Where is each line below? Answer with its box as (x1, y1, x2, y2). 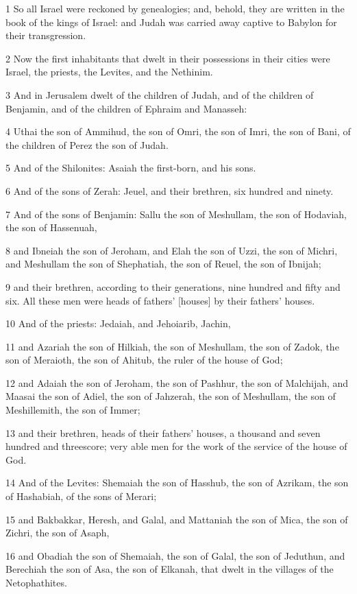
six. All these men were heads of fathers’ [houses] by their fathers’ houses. (5, 293, 315, 307)
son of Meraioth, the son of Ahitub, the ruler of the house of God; (5, 353, 283, 367)
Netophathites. (5, 575, 67, 589)
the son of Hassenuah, (5, 220, 97, 235)
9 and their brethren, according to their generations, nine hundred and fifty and (5, 279, 341, 294)
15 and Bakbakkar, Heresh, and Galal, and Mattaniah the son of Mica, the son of (5, 512, 348, 526)
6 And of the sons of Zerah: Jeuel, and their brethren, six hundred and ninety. (5, 183, 334, 198)
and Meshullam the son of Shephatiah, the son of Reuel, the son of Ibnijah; (5, 257, 321, 271)
